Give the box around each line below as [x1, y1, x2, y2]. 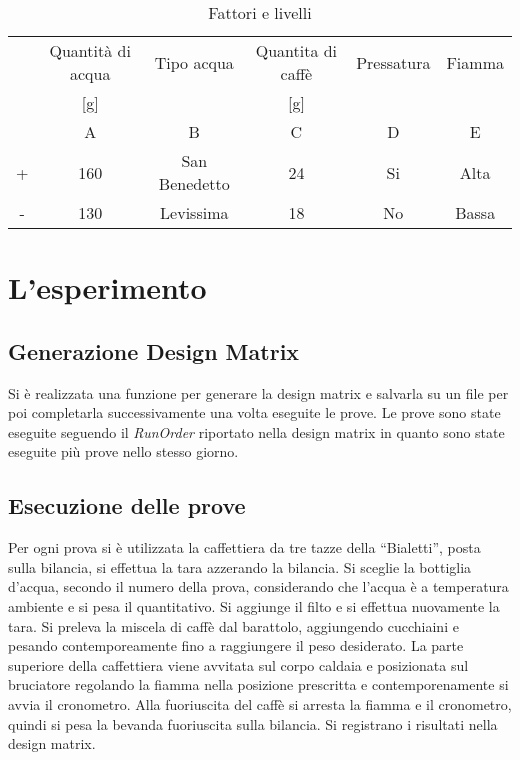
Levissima [160, 201, 229, 224]
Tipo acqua [154, 50, 234, 74]
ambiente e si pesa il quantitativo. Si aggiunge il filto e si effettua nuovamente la [8, 595, 500, 616]
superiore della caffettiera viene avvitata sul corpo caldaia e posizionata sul [8, 654, 469, 675]
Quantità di [49, 39, 131, 62]
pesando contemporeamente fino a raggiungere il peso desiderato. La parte [8, 635, 464, 656]
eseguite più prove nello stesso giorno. [8, 441, 239, 462]
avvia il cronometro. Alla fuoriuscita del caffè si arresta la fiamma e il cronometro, [8, 693, 512, 714]
